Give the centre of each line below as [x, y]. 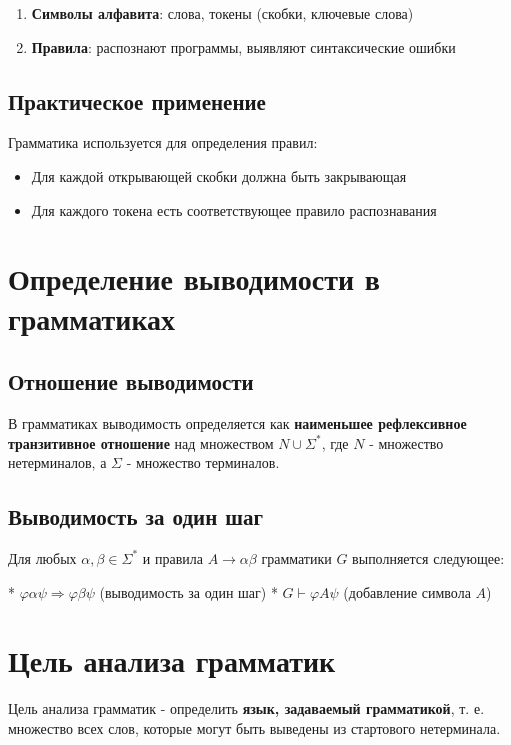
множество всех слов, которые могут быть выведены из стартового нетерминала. [254, 727]
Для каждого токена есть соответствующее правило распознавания [234, 209]
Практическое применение [137, 100]
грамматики [296, 557]
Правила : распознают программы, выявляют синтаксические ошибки [243, 46]
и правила [172, 557]
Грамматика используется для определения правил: [163, 142]
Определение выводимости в [194, 278]
